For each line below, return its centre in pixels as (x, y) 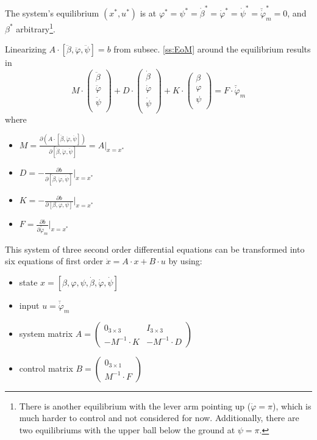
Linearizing (26, 49)
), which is (292, 406)
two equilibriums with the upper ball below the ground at (127, 430)
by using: (185, 261)
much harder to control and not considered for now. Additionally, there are (159, 418)
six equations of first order (54, 261)
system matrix (46, 333)
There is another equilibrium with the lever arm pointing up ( (135, 406)
